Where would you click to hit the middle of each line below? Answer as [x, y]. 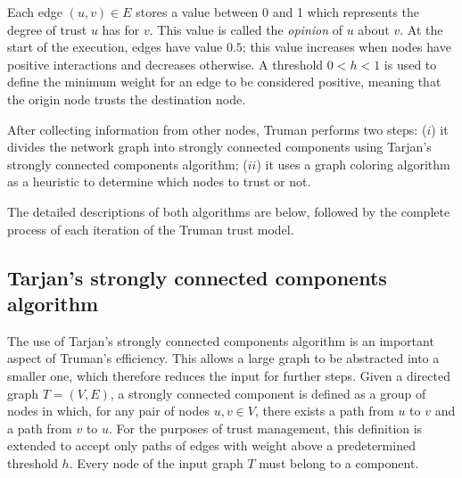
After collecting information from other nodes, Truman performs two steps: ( [217, 129]
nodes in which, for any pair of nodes [108, 411]
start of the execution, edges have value [115, 47]
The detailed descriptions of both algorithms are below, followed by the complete [229, 211]
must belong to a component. [339, 462]
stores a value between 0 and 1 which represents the [278, 12]
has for [121, 29]
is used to [410, 64]
